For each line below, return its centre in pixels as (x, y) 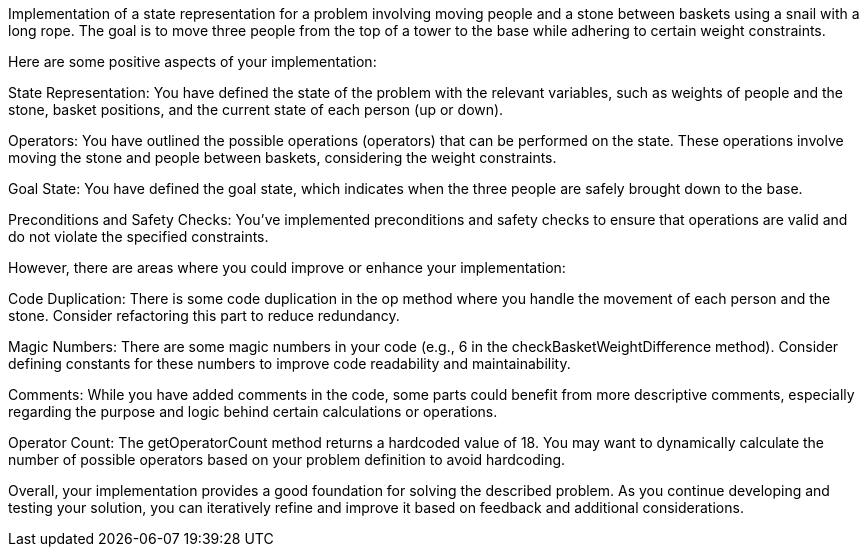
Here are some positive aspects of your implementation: (192, 61)
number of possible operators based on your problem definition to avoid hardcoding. (287, 459)
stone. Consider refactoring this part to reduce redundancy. (204, 315)
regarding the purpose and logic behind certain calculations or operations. (253, 411)
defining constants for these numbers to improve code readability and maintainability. (289, 363)
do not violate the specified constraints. (138, 236)
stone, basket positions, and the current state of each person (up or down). (256, 109)
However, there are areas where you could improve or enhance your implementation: (287, 267)
